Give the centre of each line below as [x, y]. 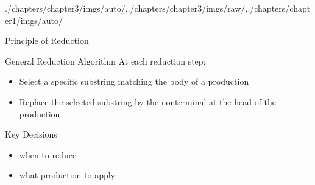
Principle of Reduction [47, 40]
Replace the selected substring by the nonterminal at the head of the [148, 101]
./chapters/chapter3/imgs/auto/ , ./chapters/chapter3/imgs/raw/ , [126, 8]
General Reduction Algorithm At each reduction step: [105, 61]
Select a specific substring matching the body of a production [134, 81]
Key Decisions [31, 134]
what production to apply [67, 175]
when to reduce [48, 154]
